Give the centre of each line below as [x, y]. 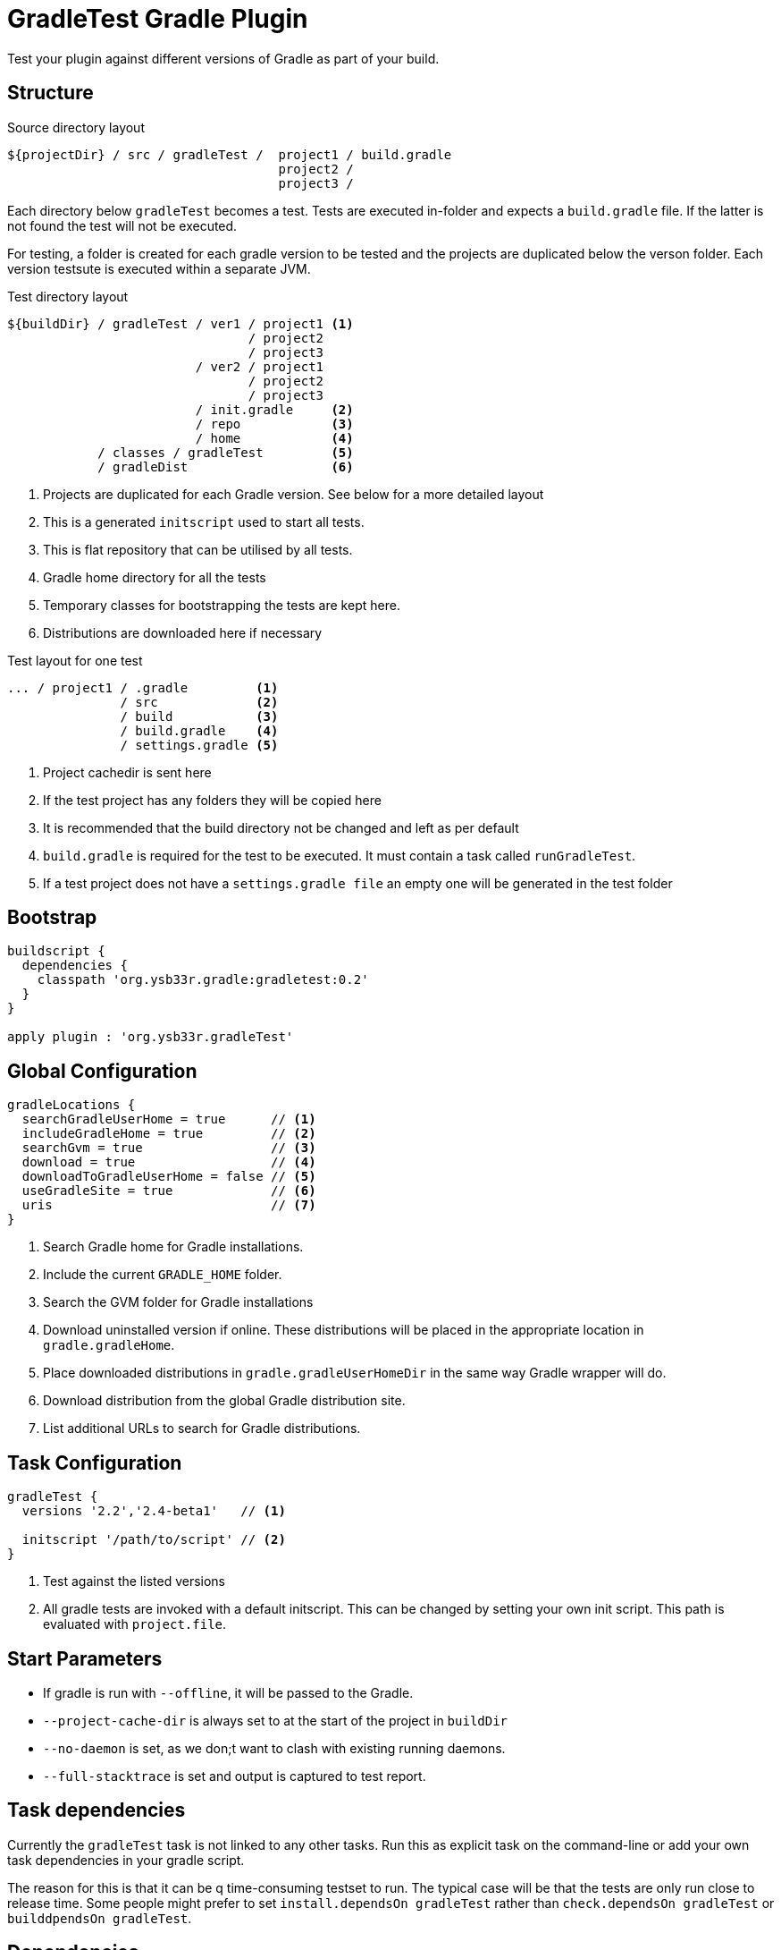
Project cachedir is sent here [127, 772]
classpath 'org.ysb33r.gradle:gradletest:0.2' [203, 980]
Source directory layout [76, 127]
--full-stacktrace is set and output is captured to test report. [235, 1776]
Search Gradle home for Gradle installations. [173, 1247]
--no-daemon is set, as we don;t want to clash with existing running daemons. [274, 1748]
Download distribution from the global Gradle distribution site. [224, 1401]
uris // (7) [169, 1205]
